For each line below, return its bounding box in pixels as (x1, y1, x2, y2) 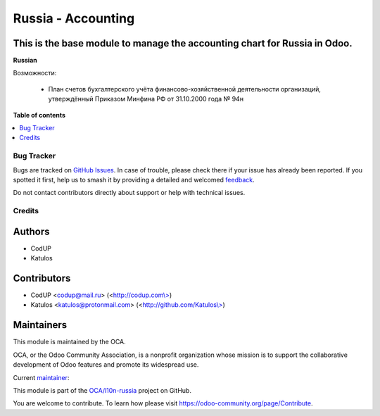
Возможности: (13, 69, 57, 77)
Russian (13, 56, 38, 65)
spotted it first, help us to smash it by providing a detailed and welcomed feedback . (13, 175, 255, 184)
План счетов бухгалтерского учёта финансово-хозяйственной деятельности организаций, (48, 84, 322, 93)
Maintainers (13, 319, 68, 331)
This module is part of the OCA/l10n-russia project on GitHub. (13, 386, 191, 394)
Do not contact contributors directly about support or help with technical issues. (13, 189, 246, 197)
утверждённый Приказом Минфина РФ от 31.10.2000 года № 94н (48, 95, 244, 103)
